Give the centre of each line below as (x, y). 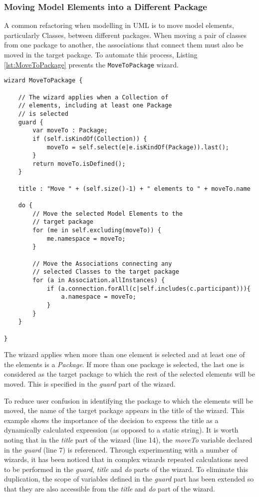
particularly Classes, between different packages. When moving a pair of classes (125, 35)
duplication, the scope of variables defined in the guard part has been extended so (129, 479)
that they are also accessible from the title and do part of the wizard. (110, 488)
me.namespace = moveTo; (86, 239)
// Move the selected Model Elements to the (108, 214)
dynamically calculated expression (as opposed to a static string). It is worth (121, 430)
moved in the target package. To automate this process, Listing (101, 54)
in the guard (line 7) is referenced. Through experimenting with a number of (121, 449)
